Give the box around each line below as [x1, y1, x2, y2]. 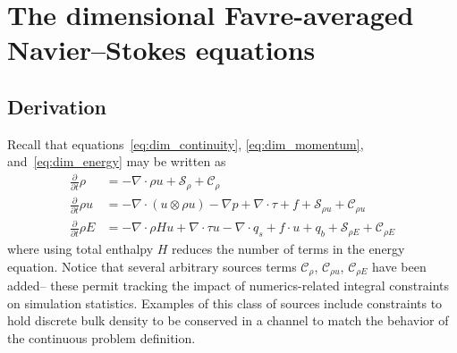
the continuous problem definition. [7, 328, 196, 347]
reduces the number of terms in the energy [172, 239, 405, 257]
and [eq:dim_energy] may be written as [7, 152, 226, 171]
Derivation [7, 92, 106, 120]
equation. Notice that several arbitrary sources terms [7, 256, 297, 275]
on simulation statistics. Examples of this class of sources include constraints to [7, 293, 443, 312]
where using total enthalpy [7, 239, 154, 257]
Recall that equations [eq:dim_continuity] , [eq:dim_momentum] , [7, 134, 364, 153]
